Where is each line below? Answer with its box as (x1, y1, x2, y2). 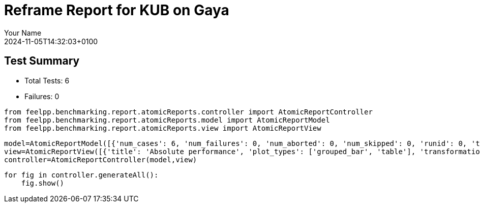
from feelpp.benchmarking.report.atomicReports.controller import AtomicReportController (4, 107, 373, 116)
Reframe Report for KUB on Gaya (4, 2, 229, 19)
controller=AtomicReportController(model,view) (4, 155, 197, 164)
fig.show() (21, 179, 65, 187)
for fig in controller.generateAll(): (4, 170, 159, 179)
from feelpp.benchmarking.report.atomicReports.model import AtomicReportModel (4, 115, 330, 124)
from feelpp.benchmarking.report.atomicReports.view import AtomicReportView (4, 124, 321, 132)
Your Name (4, 28, 42, 37)
